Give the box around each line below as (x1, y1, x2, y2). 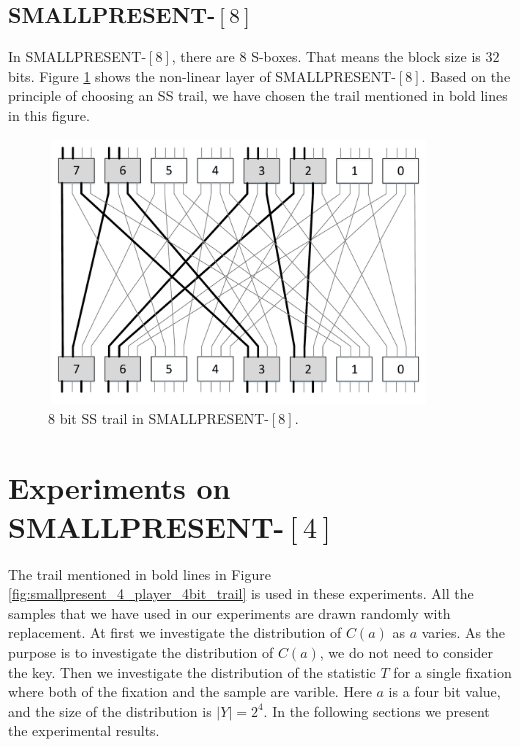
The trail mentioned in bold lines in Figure (8, 563, 271, 584)
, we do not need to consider (319, 642, 493, 663)
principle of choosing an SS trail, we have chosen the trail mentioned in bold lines (8, 85, 508, 106)
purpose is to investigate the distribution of (8, 642, 274, 663)
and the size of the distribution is (8, 700, 212, 721)
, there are (171, 46, 235, 67)
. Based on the (421, 65, 511, 86)
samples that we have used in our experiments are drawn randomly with (8, 602, 451, 623)
